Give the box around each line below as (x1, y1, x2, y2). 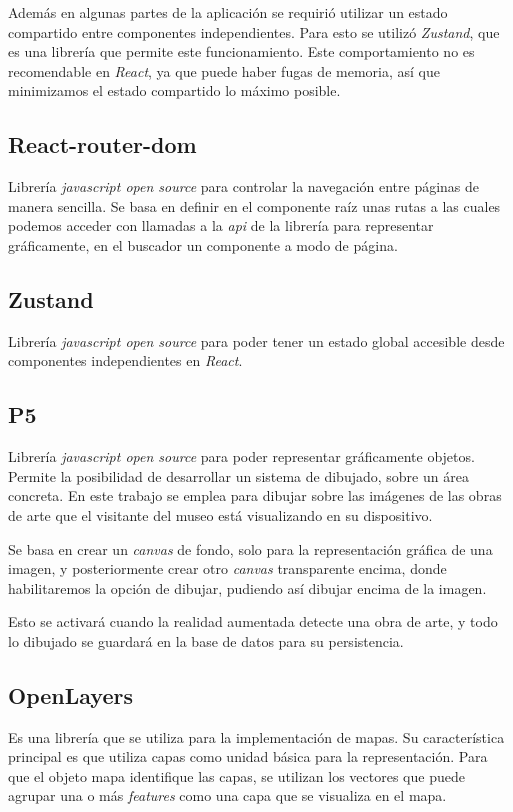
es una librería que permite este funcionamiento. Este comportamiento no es (8, 41, 475, 62)
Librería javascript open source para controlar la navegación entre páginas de (8, 176, 480, 197)
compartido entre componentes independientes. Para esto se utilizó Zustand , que (8, 21, 500, 42)
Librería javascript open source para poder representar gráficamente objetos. (8, 446, 475, 467)
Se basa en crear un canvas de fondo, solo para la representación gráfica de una (8, 538, 493, 559)
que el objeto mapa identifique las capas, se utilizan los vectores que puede (8, 765, 465, 786)
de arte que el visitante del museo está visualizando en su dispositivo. (8, 504, 433, 525)
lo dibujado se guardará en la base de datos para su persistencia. (8, 630, 404, 651)
